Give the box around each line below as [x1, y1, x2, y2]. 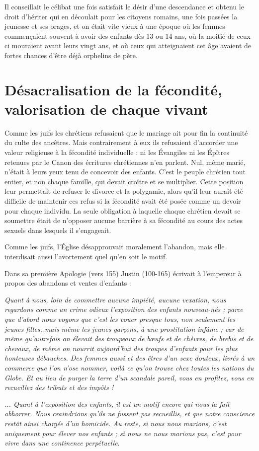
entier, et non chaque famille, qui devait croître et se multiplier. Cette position [4, 176, 244, 186]
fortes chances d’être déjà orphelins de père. [4, 50, 138, 60]
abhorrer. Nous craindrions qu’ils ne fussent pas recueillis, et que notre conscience [4, 408, 255, 419]
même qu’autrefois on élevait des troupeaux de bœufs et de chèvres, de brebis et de [4, 333, 254, 344]
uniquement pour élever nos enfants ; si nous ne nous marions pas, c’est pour [4, 428, 241, 438]
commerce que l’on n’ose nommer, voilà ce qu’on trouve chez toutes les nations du [4, 362, 254, 373]
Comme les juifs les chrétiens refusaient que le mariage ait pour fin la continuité [4, 127, 248, 138]
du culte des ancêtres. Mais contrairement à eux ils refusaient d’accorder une [4, 137, 238, 148]
